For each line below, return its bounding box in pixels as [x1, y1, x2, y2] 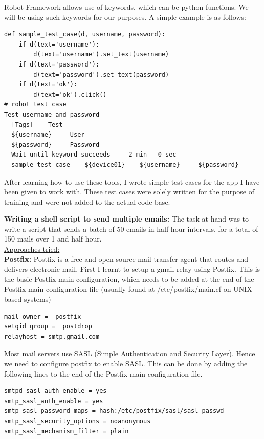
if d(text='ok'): [18, 81, 78, 89]
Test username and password [4, 111, 100, 118]
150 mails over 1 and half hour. [4, 233, 102, 244]
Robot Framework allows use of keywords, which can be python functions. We [4, 2, 249, 12]
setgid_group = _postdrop [4, 323, 92, 331]
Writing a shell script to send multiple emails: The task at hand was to [4, 213, 249, 224]
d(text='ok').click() [33, 91, 107, 98]
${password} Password [11, 141, 100, 148]
